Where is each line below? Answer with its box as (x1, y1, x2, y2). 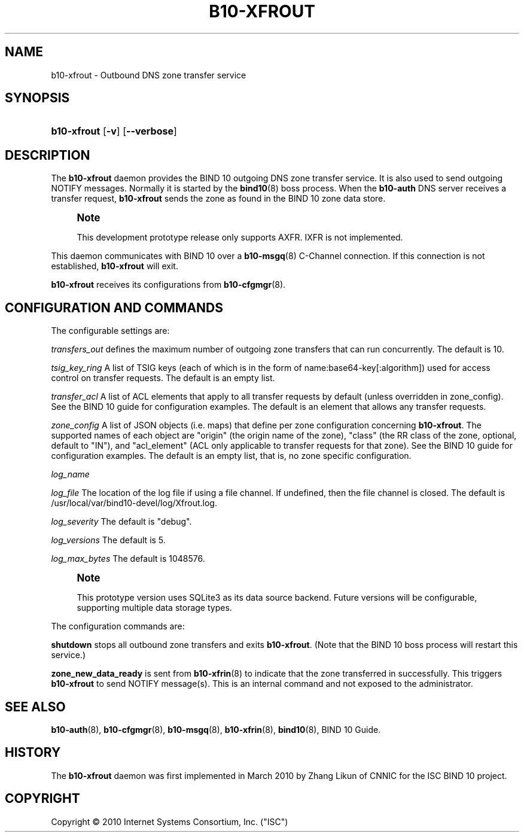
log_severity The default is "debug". (51, 516, 192, 527)
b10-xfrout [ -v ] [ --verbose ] (51, 125, 177, 138)
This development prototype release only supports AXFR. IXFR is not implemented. (77, 232, 403, 243)
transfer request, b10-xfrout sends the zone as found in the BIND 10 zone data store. (51, 193, 386, 204)
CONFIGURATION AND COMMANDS (5, 300, 224, 315)
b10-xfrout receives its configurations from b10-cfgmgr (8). (51, 279, 286, 290)
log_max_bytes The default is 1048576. (51, 553, 205, 564)
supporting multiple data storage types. (77, 602, 232, 613)
